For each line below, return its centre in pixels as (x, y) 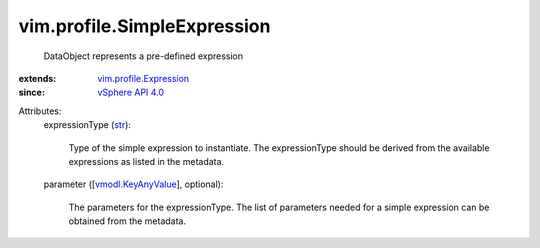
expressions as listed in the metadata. (146, 161)
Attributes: (40, 111)
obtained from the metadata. (127, 221)
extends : (37, 78)
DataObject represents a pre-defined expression (143, 56)
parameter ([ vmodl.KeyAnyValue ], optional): (133, 184)
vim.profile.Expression (143, 78)
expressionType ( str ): (87, 125)
